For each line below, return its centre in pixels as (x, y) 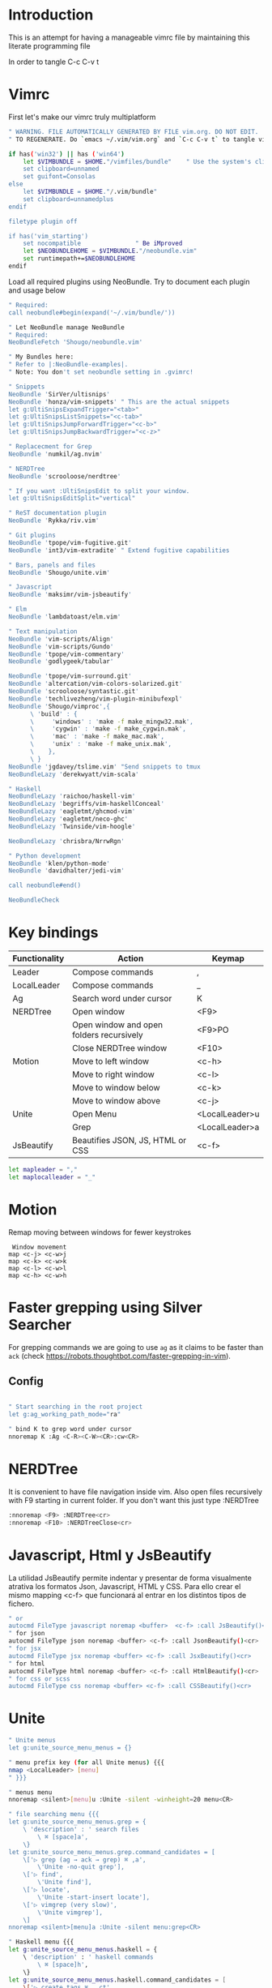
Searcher (40, 1324)
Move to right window (113, 1074)
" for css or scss (39, 1679)
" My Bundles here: (41, 357)
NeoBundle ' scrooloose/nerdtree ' (65, 476)
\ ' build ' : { (54, 714)
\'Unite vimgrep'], (70, 1912)
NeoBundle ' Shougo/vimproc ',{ (59, 706)
